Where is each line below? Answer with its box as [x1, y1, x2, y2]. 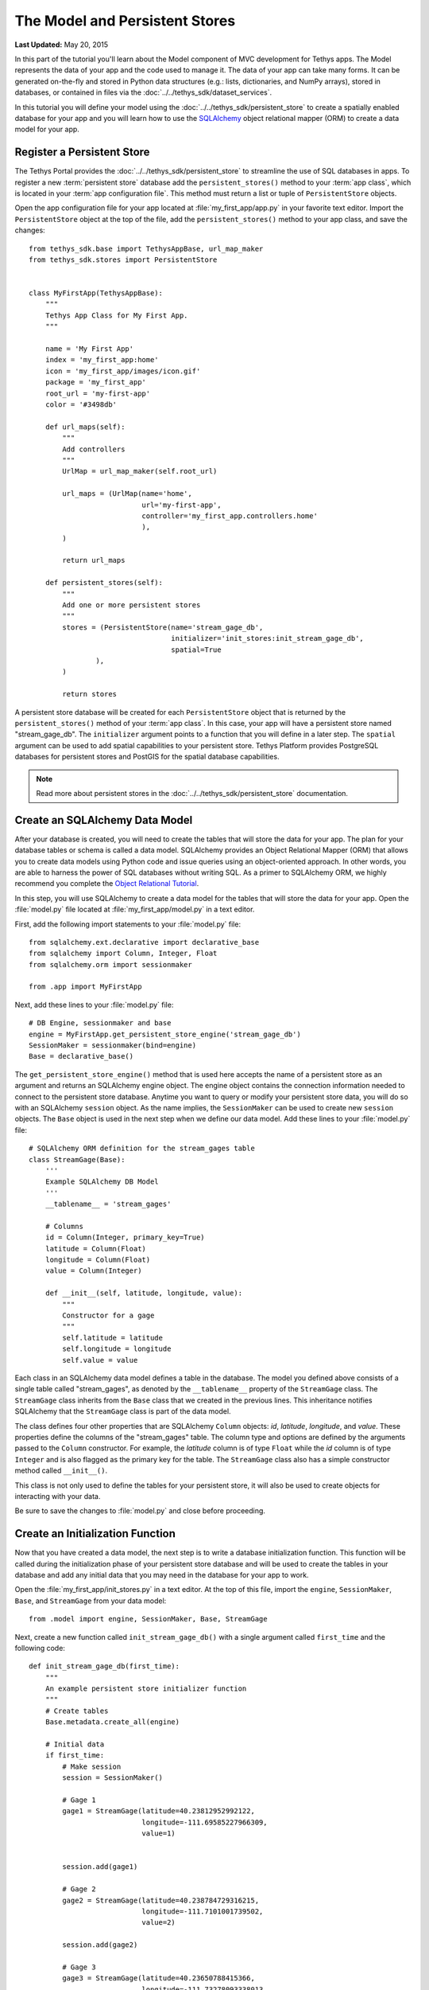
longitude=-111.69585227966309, [141, 1817, 268, 1827]
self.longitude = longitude [62, 1344, 172, 1353]
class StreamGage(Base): [29, 1155, 126, 1164]
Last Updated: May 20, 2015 [14, 40, 109, 49]
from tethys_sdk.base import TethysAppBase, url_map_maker [29, 244, 264, 253]
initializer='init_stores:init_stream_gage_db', [171, 634, 365, 643]
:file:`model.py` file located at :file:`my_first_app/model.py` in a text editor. [14, 904, 255, 915]
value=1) [141, 1829, 176, 1838]
